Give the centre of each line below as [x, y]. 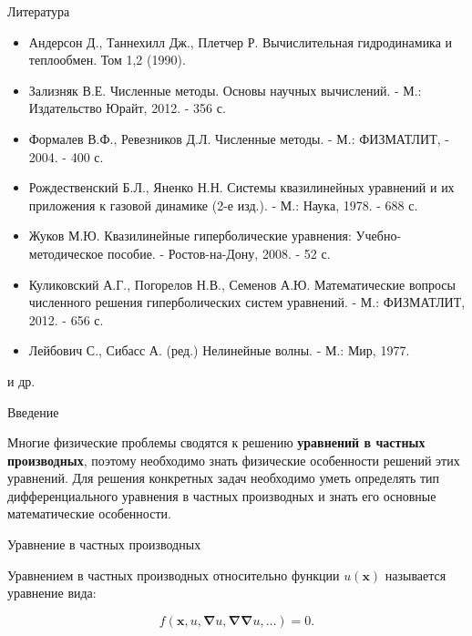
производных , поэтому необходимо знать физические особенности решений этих [234, 460]
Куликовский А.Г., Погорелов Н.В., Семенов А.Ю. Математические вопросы [242, 284]
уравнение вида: [52, 593]
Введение [33, 411]
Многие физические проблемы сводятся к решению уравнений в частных [216, 442]
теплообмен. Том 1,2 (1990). [107, 60]
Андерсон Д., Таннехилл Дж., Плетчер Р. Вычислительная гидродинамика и [241, 41]
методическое [66, 253]
